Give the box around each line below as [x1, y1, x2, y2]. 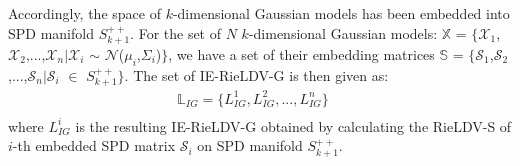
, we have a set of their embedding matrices [168, 44, 435, 65]
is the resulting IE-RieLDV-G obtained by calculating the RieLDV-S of [75, 115, 512, 136]
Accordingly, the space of [8, 3, 161, 23]
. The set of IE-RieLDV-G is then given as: [124, 64, 389, 85]
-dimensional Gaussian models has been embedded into [172, 3, 510, 23]
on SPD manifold [197, 135, 303, 156]
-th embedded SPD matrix [12, 135, 176, 156]
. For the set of [130, 22, 222, 43]
